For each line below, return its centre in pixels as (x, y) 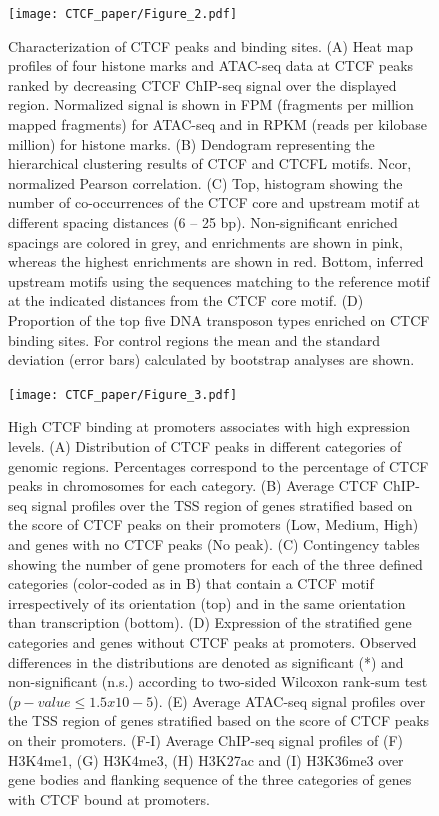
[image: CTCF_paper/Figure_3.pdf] (123, 394)
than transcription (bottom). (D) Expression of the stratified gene (210, 622)
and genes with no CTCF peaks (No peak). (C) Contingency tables (214, 543)
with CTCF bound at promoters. (109, 798)
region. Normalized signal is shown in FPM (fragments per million (211, 104)
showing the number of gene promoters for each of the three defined (215, 563)
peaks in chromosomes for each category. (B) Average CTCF (193, 485)
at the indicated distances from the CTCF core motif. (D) (186, 300)
